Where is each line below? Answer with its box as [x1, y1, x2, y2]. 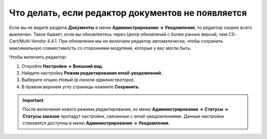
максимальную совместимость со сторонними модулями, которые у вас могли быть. [9, 45, 191, 51]
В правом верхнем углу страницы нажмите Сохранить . [21, 83, 140, 89]
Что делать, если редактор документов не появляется [9, 7, 247, 18]
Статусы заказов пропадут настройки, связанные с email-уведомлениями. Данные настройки [22, 113, 224, 119]
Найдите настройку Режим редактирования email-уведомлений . [21, 70, 163, 76]
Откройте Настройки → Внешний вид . [21, 63, 103, 69]
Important [22, 97, 44, 103]
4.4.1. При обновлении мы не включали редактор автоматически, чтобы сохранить [47, 38, 223, 44]
